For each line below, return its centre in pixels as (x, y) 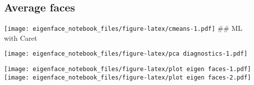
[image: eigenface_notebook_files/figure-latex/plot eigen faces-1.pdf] (127, 69)
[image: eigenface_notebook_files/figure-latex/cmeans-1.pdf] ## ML (123, 28)
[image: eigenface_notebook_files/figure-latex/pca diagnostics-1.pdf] (126, 54)
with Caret (21, 38)
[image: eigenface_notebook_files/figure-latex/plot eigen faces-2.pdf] (127, 77)
